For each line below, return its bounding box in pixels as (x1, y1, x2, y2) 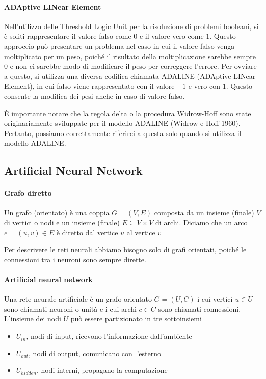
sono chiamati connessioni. (158, 303, 241, 314)
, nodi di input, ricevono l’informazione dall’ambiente (26, 331, 192, 341)
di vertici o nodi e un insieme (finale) (4, 217, 120, 228)
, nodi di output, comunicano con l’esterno (29, 347, 161, 358)
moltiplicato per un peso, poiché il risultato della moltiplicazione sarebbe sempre (4, 50, 256, 61)
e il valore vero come (139, 31, 204, 41)
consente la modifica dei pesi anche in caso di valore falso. (4, 90, 185, 101)
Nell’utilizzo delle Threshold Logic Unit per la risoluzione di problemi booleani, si (4, 20, 259, 31)
